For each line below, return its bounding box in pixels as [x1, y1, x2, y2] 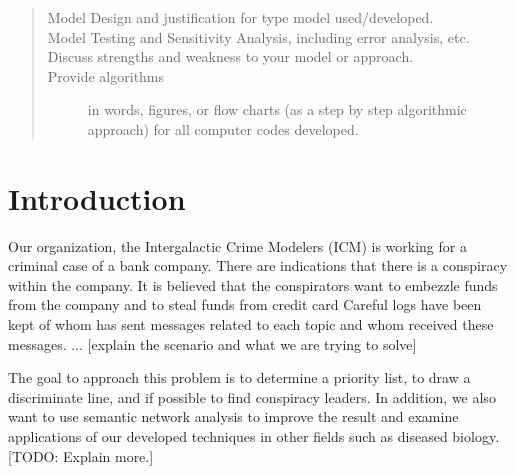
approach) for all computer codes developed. [87, 118, 359, 139]
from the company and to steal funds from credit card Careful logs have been [8, 294, 482, 315]
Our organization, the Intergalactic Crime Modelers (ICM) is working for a [8, 235, 467, 256]
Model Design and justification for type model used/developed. [47, 7, 434, 27]
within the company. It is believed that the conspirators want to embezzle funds [8, 274, 498, 295]
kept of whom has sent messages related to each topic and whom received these [8, 314, 494, 335]
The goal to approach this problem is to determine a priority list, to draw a [8, 367, 471, 388]
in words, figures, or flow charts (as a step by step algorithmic [87, 99, 467, 120]
